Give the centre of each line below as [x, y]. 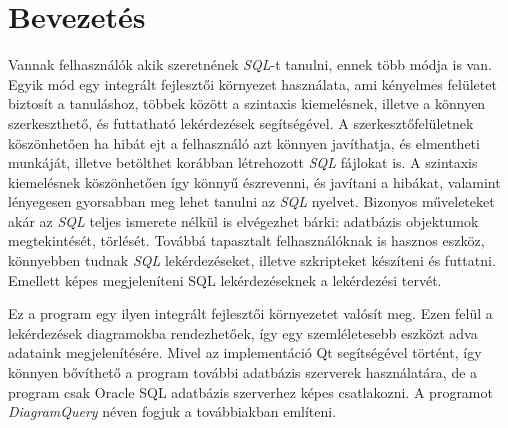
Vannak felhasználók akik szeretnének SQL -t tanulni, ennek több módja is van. [250, 64]
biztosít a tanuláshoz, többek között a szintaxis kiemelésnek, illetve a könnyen [247, 103]
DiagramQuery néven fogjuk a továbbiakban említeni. [172, 411]
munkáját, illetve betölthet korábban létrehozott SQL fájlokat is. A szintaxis [243, 162]
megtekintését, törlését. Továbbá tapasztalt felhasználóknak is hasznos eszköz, [246, 240]
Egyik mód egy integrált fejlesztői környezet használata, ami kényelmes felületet [252, 83]
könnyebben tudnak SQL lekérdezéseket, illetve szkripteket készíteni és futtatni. [252, 260]
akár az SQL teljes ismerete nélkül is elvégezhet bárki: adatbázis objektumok [243, 220]
